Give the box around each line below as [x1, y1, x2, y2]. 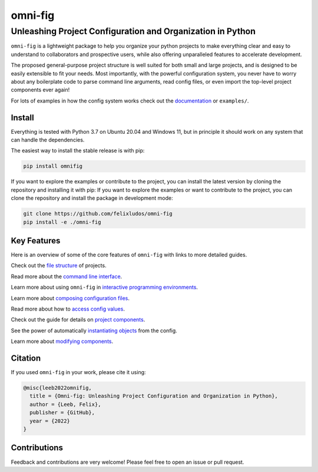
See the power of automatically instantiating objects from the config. [11, 327, 178, 334]
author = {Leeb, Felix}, [29, 401, 101, 408]
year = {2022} [29, 417, 71, 424]
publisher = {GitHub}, [29, 410, 95, 416]
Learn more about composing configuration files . [11, 295, 130, 302]
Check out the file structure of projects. [11, 262, 107, 269]
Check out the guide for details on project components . [11, 316, 145, 324]
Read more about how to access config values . [11, 305, 125, 312]
